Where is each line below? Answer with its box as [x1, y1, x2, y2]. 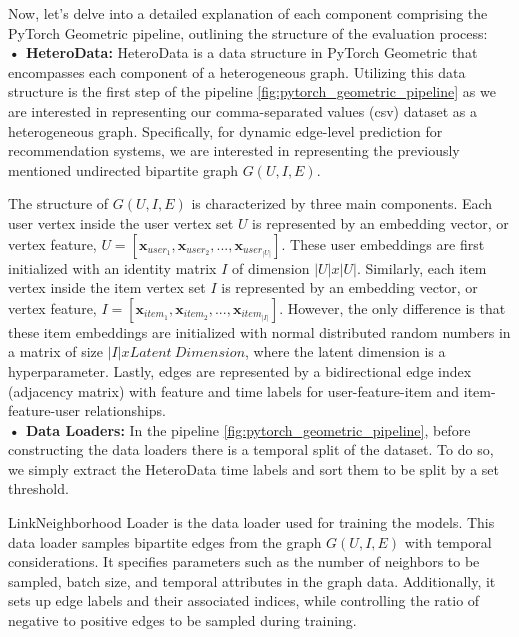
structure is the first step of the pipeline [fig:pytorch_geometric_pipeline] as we [8, 81, 496, 102]
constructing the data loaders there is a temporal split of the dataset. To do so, [8, 439, 494, 460]
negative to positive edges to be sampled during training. [8, 610, 357, 631]
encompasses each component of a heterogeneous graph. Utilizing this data [8, 61, 466, 82]
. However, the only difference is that [279, 297, 506, 318]
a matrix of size [8, 341, 103, 362]
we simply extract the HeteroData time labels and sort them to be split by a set [8, 458, 500, 479]
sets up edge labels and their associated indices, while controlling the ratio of [8, 590, 480, 611]
